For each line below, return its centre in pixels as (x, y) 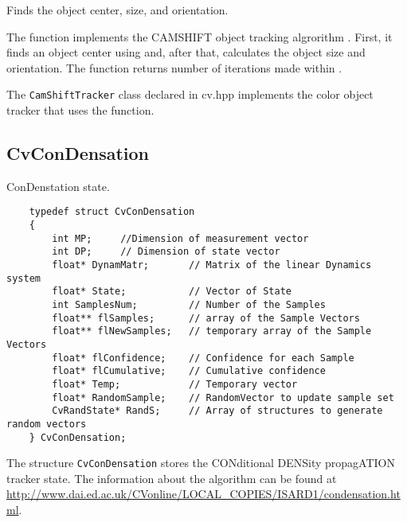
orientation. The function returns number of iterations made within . (174, 67)
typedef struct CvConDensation (112, 212)
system (23, 278)
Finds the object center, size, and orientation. (117, 10)
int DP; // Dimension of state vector (166, 252)
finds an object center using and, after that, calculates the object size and (186, 52)
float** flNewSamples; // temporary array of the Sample (212, 331)
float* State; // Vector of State (172, 292)
